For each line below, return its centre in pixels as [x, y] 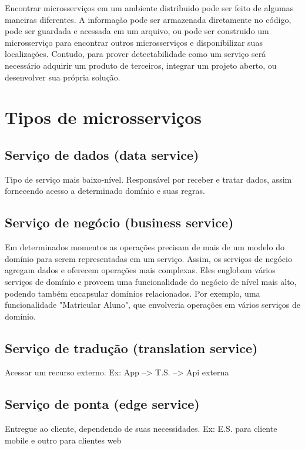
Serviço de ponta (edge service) [102, 404]
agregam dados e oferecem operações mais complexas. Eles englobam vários [140, 270]
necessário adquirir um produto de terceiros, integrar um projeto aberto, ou [141, 65]
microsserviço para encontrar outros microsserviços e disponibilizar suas [134, 42]
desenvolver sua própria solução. [63, 77]
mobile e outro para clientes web [63, 440]
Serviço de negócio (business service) [119, 222]
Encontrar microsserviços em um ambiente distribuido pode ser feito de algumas [149, 8]
